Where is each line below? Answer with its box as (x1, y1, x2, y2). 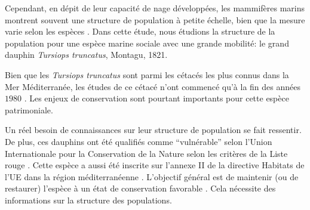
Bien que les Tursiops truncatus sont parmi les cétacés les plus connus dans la (5, 68, 289, 81)
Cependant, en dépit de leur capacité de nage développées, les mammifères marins (5, 2, 305, 14)
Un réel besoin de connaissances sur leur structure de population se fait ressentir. (5, 123, 302, 136)
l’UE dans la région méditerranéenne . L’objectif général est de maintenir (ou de (5, 170, 299, 183)
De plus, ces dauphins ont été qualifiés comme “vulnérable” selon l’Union (5, 135, 272, 147)
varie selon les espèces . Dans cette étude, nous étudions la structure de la (5, 25, 275, 38)
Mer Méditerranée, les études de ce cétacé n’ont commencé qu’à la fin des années (5, 80, 300, 92)
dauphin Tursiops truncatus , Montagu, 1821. (5, 48, 168, 61)
